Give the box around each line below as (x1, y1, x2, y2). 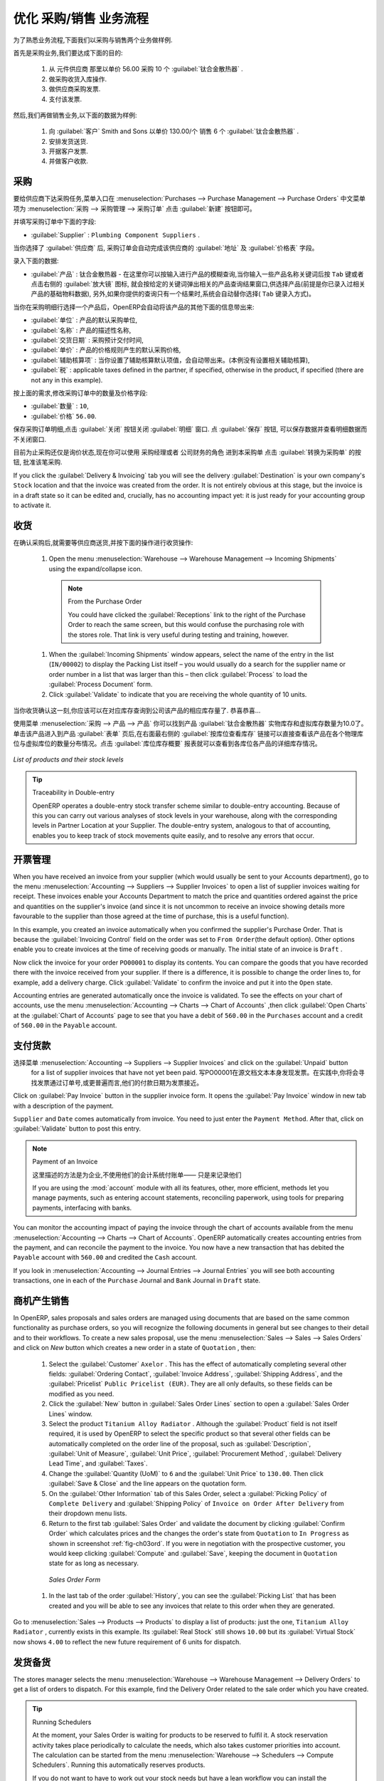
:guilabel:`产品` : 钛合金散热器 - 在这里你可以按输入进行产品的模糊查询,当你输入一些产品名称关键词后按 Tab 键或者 (31, 269, 364, 278)
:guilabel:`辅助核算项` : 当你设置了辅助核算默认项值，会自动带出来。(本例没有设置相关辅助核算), (31, 355, 310, 364)
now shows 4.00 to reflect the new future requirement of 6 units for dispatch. (13, 1637, 242, 1646)
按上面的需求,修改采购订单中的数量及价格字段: (13, 389, 149, 397)
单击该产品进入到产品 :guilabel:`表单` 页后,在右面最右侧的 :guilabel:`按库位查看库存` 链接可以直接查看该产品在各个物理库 (13, 729, 364, 737)
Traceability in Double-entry (32, 788, 115, 797)
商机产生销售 (13, 1294, 70, 1307)
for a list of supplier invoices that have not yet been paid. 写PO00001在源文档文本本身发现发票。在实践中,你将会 (31, 1069, 359, 1077)
